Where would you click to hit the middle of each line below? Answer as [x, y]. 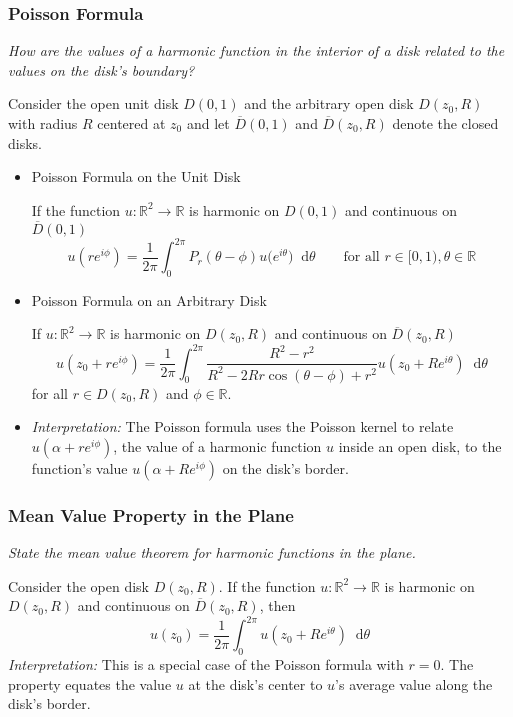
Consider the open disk [78, 585]
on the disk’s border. [285, 467]
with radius [43, 123]
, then [277, 605]
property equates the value [90, 683]
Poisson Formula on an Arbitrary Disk [149, 299]
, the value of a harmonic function [217, 445]
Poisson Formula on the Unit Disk [136, 176]
